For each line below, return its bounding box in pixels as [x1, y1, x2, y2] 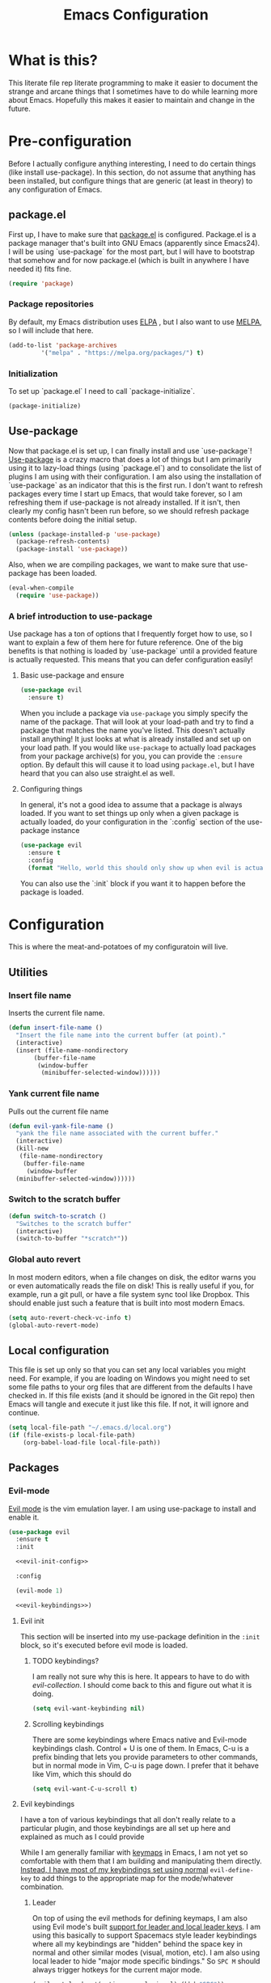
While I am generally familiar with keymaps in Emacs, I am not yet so [19, 1848, 248, 1858]
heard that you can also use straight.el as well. [19, 768, 176, 778]
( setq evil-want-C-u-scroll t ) [32, 1785, 138, 1793]
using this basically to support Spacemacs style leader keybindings [32, 1930, 257, 1940]
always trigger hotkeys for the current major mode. [32, 1965, 202, 1975]
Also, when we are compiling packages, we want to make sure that [8, 560, 231, 569]
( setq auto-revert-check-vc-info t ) [8, 1313, 132, 1321]
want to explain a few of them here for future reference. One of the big [8, 637, 243, 648]
